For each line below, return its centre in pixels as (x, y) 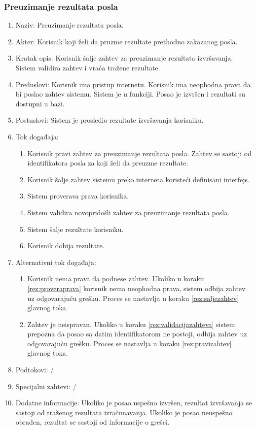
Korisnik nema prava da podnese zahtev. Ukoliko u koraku (116, 279)
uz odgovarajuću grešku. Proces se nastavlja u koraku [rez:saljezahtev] (133, 298)
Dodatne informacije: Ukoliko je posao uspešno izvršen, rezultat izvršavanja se (134, 403)
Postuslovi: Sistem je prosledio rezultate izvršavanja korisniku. (110, 120)
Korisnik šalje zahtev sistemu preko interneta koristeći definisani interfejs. (138, 179)
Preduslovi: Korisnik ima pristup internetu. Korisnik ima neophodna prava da (133, 84)
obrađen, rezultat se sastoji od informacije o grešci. (92, 422)
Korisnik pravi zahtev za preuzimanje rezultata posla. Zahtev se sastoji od (139, 153)
